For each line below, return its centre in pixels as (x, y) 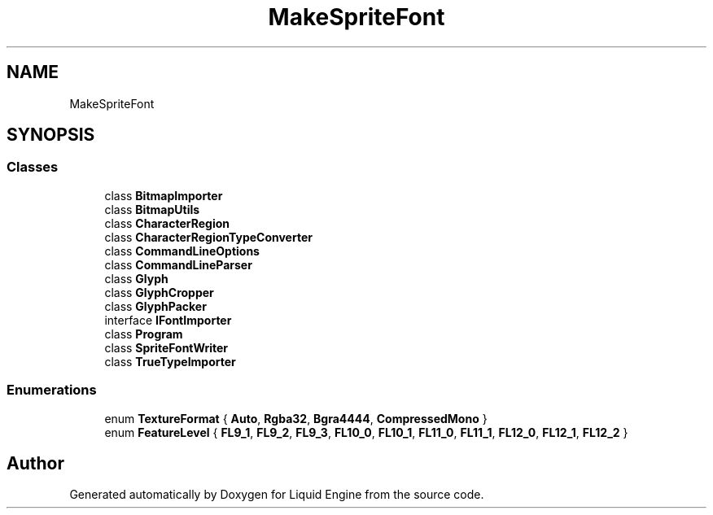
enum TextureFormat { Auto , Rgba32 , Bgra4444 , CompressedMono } (296, 418)
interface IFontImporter (168, 320)
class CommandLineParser (178, 264)
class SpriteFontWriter (166, 347)
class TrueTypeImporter (170, 361)
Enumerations (52, 390)
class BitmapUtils (152, 209)
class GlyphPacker (155, 306)
